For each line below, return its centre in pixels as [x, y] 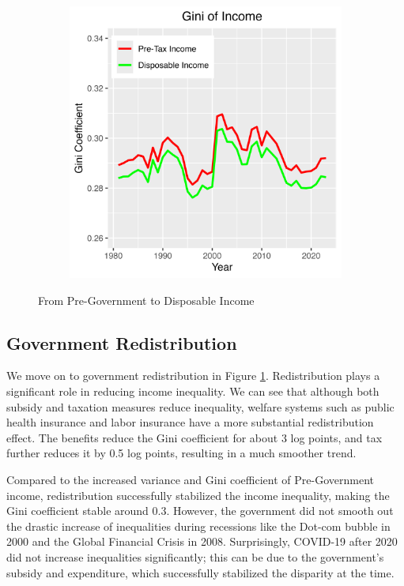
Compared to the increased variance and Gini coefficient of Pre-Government [190, 479]
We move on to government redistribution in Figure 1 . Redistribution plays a [193, 376]
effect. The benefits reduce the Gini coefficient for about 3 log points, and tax [194, 437]
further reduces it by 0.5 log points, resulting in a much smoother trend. [181, 453]
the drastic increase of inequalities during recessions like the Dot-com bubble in [198, 526]
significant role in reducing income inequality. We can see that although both [193, 391]
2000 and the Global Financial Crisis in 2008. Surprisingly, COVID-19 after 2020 [202, 541]
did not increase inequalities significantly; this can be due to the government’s [195, 556]
